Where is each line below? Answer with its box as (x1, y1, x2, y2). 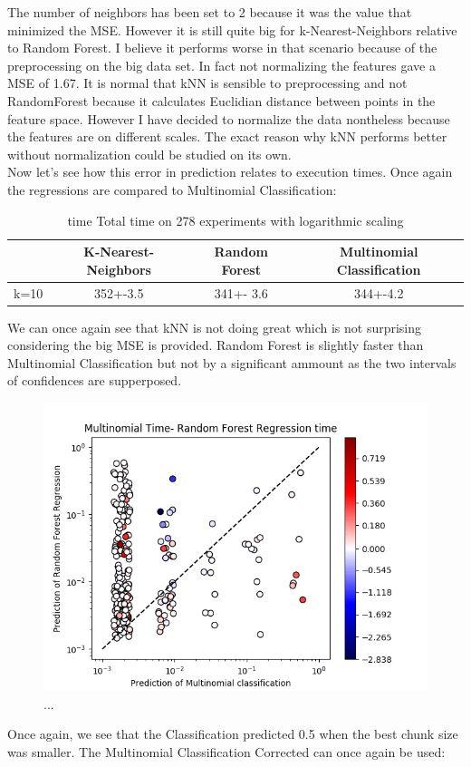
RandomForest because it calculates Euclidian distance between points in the (7, 91, 436, 110)
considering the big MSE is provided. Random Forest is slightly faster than (7, 335, 424, 354)
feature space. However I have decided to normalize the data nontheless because (7, 109, 450, 128)
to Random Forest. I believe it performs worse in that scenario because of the (7, 38, 437, 57)
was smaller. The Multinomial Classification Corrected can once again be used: (7, 742, 446, 761)
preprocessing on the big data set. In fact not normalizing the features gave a (7, 55, 436, 74)
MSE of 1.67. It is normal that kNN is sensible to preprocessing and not (7, 73, 408, 92)
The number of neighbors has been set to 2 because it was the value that (7, 3, 412, 21)
